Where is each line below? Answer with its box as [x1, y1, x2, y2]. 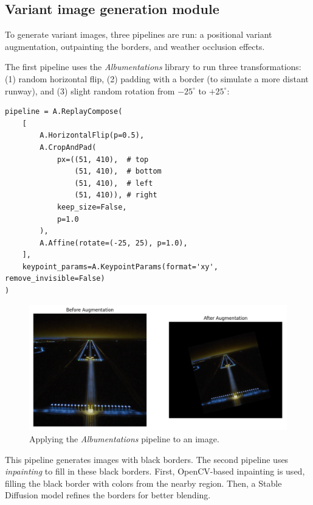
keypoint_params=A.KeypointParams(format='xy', [22, 262, 218, 271]
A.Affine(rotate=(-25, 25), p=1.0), [40, 238, 188, 247]
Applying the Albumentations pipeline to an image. [29, 433, 219, 445]
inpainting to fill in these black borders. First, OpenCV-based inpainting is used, [5, 465, 305, 478]
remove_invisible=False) [5, 274, 105, 283]
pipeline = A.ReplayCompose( [5, 107, 123, 116]
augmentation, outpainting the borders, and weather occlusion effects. [5, 40, 265, 52]
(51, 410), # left [74, 178, 153, 188]
